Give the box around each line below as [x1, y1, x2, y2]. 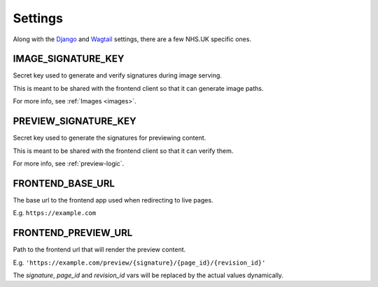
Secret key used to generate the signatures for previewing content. [13, 133, 206, 142]
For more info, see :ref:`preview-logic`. [13, 159, 125, 168]
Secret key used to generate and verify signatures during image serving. [13, 71, 222, 80]
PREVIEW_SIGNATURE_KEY [13, 115, 136, 127]
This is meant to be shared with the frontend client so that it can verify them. [13, 147, 234, 155]
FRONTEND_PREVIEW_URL [13, 227, 133, 239]
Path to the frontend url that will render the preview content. [13, 245, 186, 254]
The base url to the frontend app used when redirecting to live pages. [13, 196, 213, 204]
